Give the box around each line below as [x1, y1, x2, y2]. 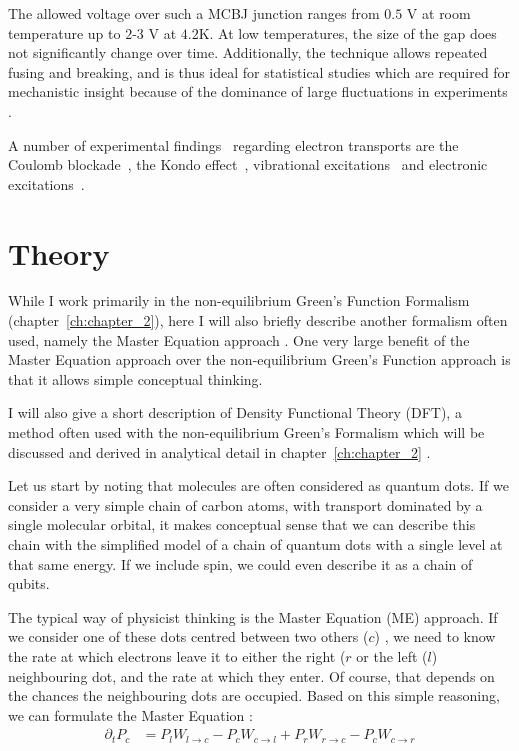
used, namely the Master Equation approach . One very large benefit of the [8, 329, 470, 350]
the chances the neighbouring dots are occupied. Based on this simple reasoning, [8, 685, 500, 706]
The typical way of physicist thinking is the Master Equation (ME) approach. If [8, 606, 498, 627]
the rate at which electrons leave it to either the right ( [8, 645, 346, 666]
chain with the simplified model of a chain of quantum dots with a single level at [8, 534, 503, 554]
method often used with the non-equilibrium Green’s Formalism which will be [8, 422, 485, 443]
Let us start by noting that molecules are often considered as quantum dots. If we [8, 475, 509, 496]
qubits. [8, 573, 50, 594]
